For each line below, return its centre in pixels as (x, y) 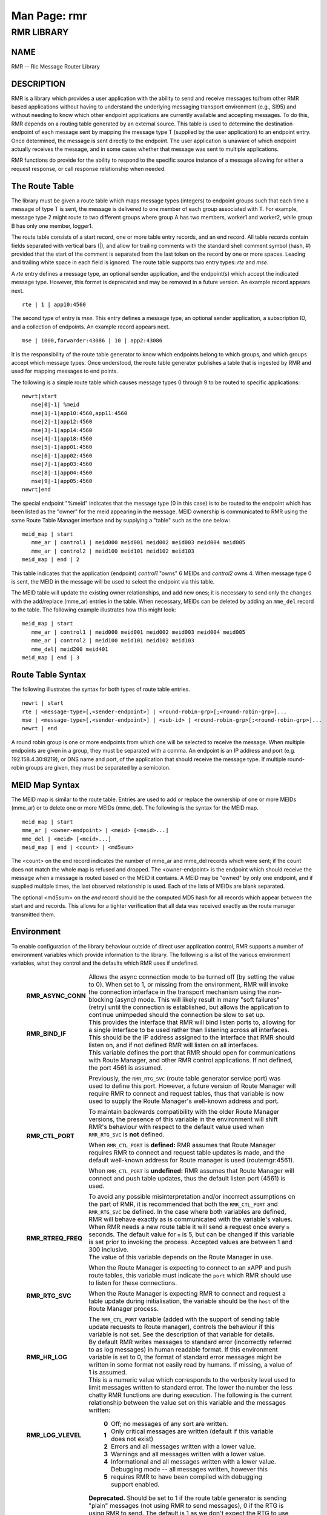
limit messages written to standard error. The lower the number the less (191, 1387)
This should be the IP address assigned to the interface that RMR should (192, 1037)
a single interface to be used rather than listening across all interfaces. (189, 1030)
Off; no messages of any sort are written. (170, 1423)
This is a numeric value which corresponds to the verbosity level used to (192, 1380)
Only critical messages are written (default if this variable (192, 1431)
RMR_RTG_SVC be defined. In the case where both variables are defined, (188, 1211)
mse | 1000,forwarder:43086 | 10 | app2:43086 (92, 341)
